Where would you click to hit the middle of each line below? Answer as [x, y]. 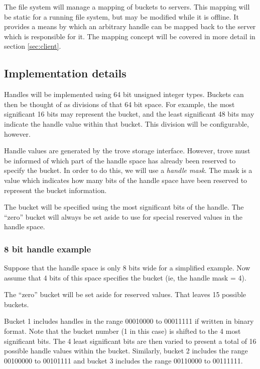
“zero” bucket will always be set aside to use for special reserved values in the [123, 216]
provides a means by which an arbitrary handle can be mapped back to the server [130, 26]
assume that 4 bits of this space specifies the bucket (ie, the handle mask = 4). [125, 277]
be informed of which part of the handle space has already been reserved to [120, 160]
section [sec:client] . [33, 46]
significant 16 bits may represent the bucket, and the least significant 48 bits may [129, 114]
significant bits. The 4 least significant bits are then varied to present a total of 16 [130, 341]
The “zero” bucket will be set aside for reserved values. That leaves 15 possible [125, 294]
